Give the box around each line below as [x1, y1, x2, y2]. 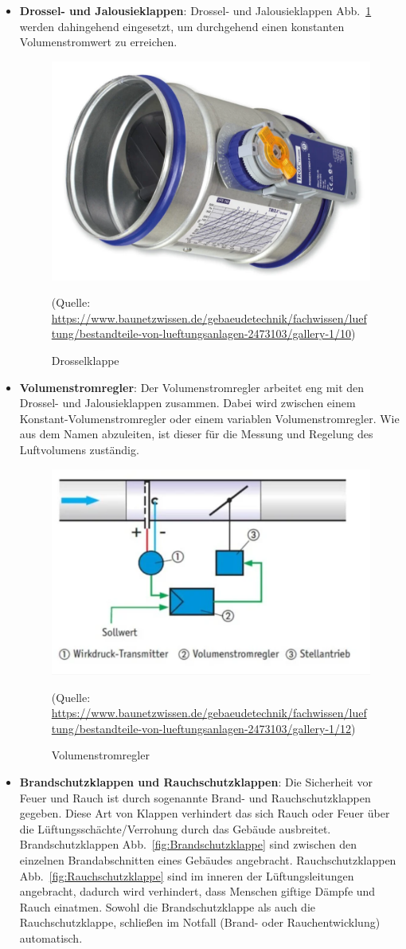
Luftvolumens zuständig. [19, 441, 139, 457]
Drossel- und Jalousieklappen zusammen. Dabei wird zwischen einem [19, 394, 356, 411]
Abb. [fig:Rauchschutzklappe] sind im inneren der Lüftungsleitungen [19, 867, 354, 884]
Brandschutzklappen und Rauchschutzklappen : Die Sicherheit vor [19, 773, 373, 790]
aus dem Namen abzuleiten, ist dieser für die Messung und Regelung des [19, 425, 373, 442]
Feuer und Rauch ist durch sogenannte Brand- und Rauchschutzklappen [19, 789, 371, 806]
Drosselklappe [51, 351, 119, 368]
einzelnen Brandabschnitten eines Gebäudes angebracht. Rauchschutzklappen [19, 851, 396, 868]
